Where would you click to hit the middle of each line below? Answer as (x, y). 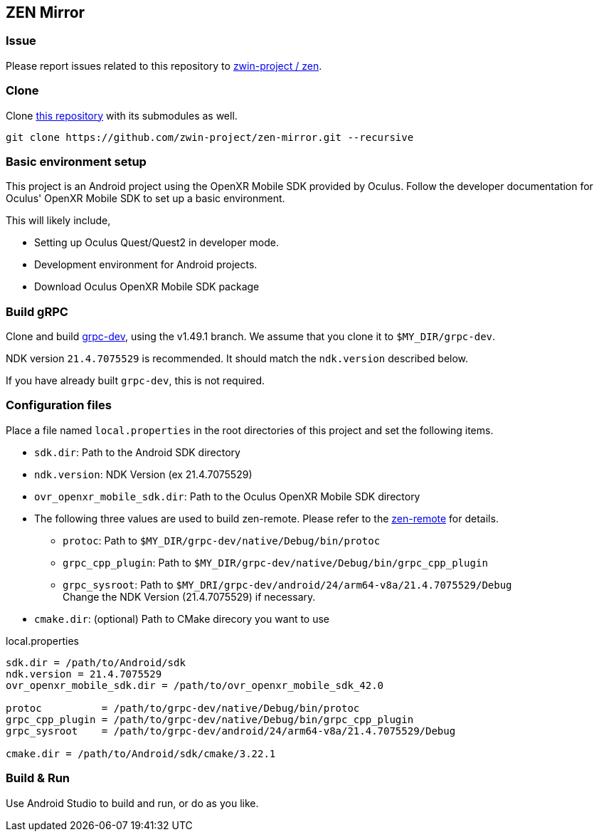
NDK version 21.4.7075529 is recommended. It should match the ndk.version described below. (237, 359)
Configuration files (59, 405)
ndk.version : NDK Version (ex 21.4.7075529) (143, 474)
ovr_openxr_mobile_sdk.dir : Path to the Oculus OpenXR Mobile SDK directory (227, 496)
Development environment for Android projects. (146, 265)
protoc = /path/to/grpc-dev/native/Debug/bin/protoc (183, 708)
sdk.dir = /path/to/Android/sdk (96, 662)
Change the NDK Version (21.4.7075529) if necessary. (189, 596)
